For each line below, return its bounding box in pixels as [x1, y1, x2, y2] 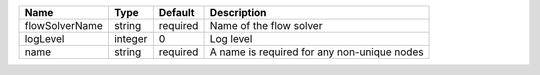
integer [113, 32, 148, 45]
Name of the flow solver [209, 19, 323, 32]
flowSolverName [24, 19, 104, 32]
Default [158, 6, 195, 19]
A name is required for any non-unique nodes [209, 45, 424, 59]
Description [209, 6, 267, 19]
